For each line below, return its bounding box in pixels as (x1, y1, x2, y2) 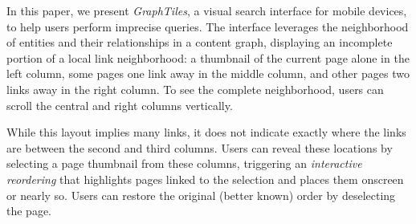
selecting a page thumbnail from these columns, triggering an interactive (6, 155, 362, 172)
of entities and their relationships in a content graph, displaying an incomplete (6, 34, 393, 51)
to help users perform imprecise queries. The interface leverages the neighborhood (6, 18, 409, 35)
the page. (6, 202, 51, 219)
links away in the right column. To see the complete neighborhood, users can (6, 80, 384, 97)
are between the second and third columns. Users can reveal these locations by (6, 139, 393, 156)
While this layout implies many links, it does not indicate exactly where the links (6, 124, 406, 141)
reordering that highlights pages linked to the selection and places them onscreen (6, 170, 404, 187)
